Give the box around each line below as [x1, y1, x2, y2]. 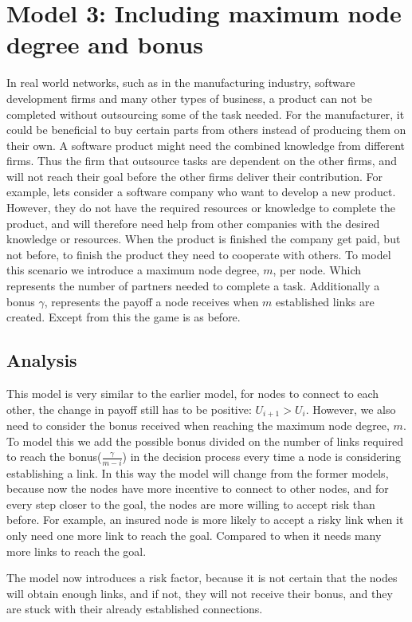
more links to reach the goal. [6, 542, 147, 559]
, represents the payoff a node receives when [44, 293, 259, 309]
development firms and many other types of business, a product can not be [6, 89, 373, 106]
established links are [276, 293, 375, 309]
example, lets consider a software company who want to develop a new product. [6, 183, 396, 200]
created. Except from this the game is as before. [6, 309, 241, 325]
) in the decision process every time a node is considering [122, 448, 401, 465]
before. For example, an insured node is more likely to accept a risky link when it [6, 511, 404, 528]
